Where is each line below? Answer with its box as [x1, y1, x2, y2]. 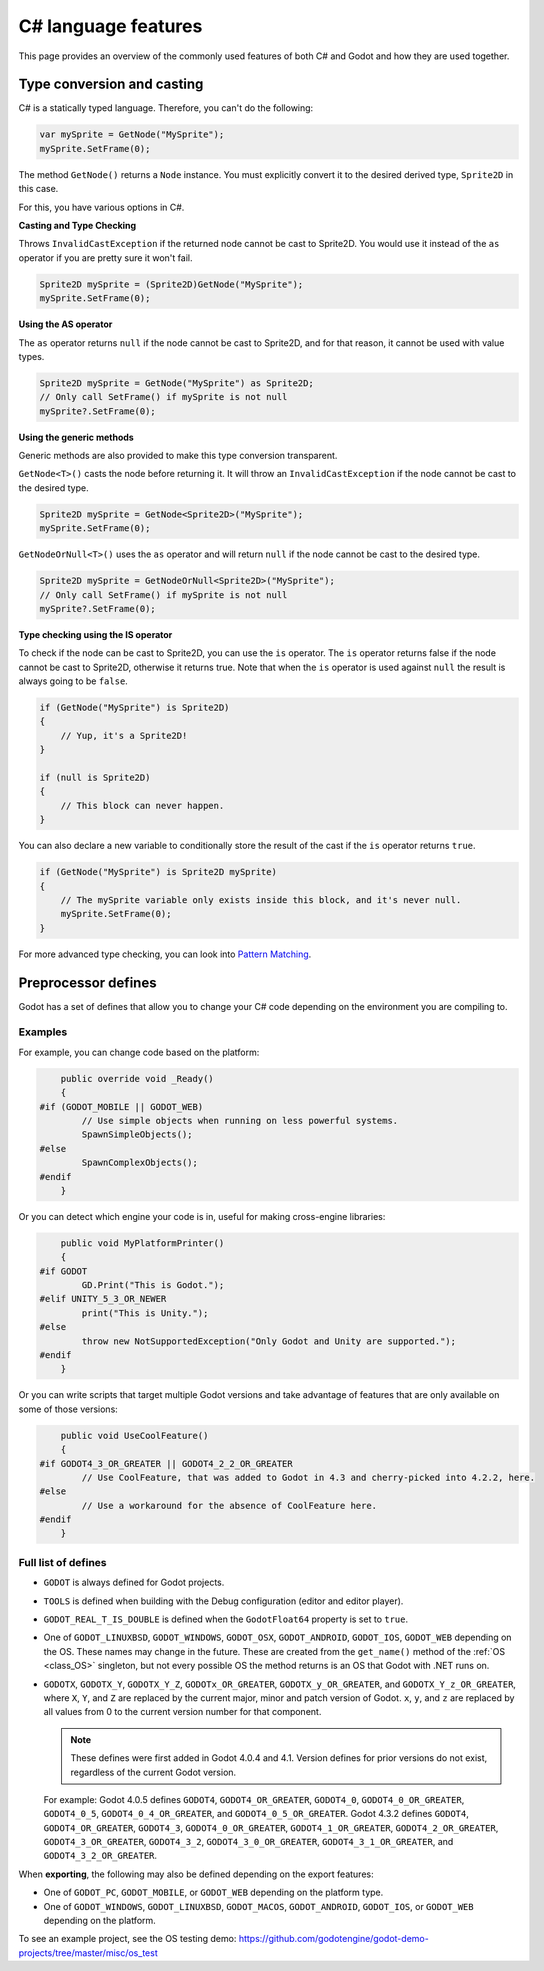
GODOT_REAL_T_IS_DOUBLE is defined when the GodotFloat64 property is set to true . [43, 1613, 409, 1625]
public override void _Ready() [60, 1073, 214, 1084]
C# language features [18, 15, 203, 37]
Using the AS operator [18, 318, 113, 330]
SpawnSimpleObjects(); [81, 1129, 194, 1140]
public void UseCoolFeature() [60, 1430, 209, 1441]
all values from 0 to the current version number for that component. [43, 1706, 322, 1718]
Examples [18, 1025, 68, 1039]
